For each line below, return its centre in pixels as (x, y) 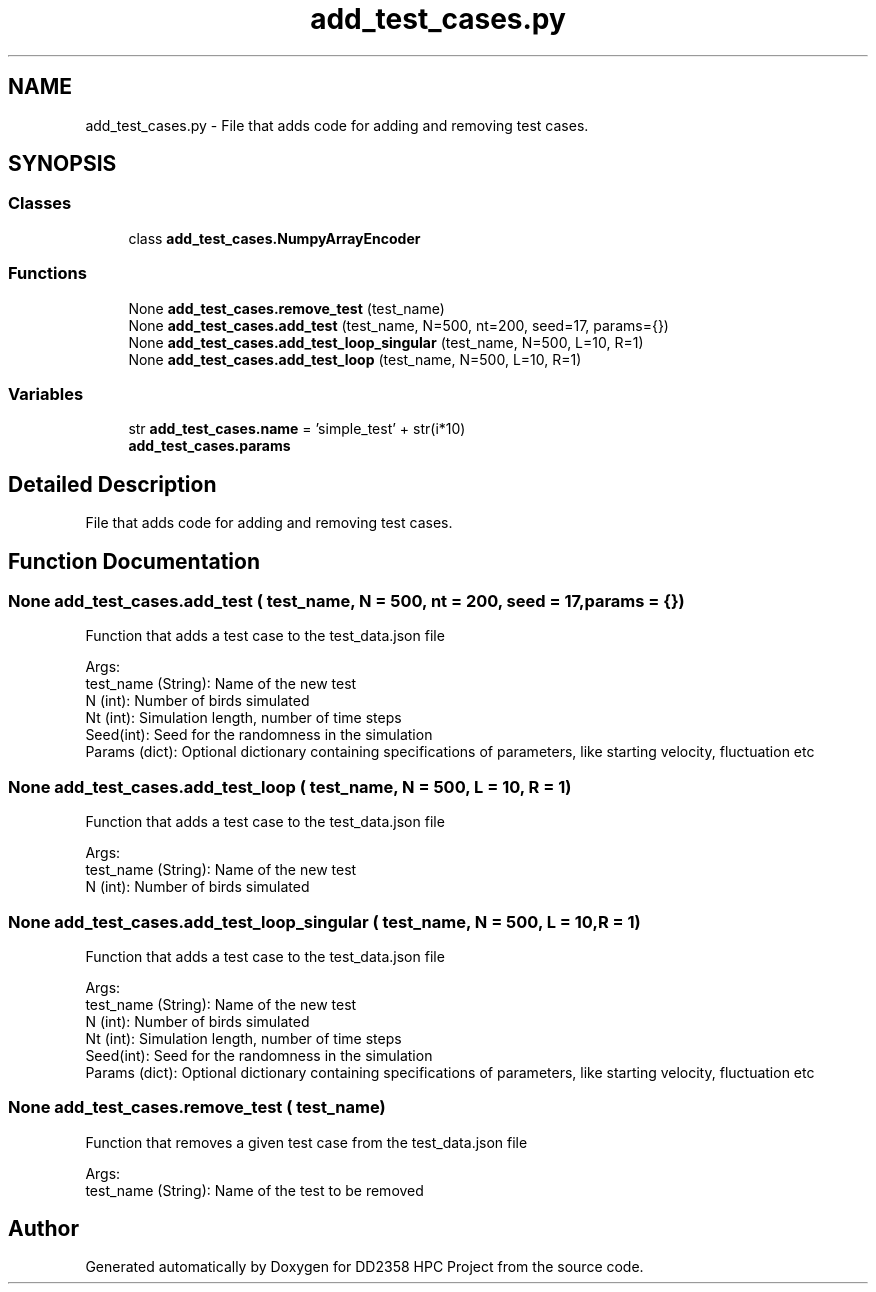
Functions (47, 273)
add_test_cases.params (209, 446)
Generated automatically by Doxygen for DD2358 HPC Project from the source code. (364, 1267)
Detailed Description (112, 484)
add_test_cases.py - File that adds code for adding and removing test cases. (337, 125)
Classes (40, 203)
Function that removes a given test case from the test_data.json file (306, 1142)
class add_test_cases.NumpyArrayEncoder (274, 238)
